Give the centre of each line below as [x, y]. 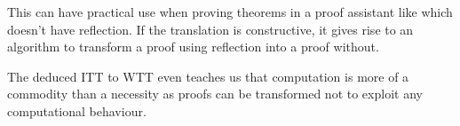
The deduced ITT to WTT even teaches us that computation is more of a [208, 76]
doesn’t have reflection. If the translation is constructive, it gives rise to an [210, 29]
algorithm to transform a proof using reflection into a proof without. [193, 47]
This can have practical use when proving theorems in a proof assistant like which [230, 12]
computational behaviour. [77, 110]
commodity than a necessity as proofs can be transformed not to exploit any [215, 94]
